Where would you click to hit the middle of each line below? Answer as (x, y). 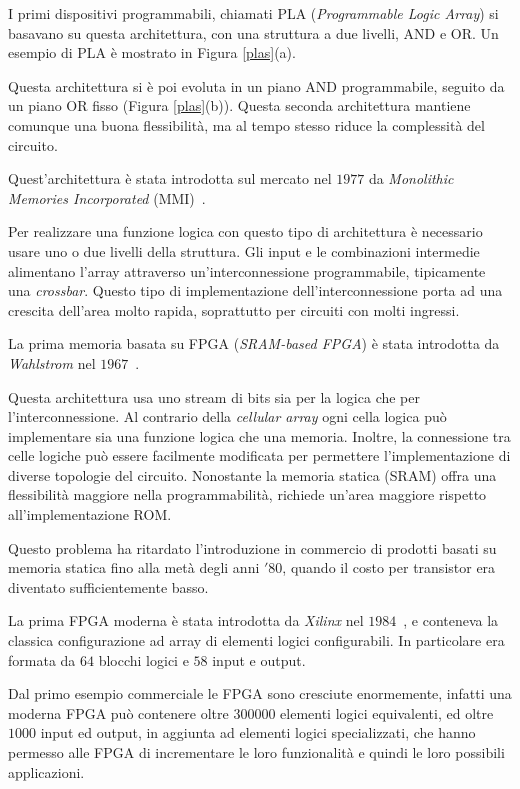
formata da (42, 659)
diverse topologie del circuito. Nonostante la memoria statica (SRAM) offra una (252, 474)
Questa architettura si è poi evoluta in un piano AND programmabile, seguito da (256, 85)
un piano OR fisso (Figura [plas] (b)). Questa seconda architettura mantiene (239, 105)
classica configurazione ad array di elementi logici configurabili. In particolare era (256, 640)
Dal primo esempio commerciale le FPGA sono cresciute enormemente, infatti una (260, 693)
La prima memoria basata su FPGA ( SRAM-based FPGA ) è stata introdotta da (254, 343)
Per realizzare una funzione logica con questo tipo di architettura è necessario (245, 231)
